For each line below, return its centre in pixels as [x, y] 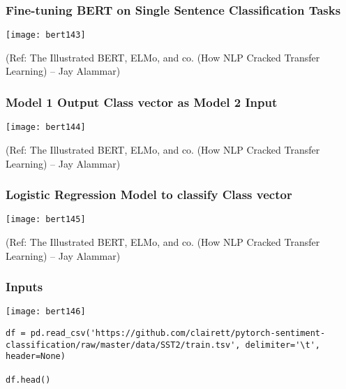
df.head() [28, 380]
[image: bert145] [46, 220]
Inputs [24, 287]
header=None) [36, 357]
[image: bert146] [46, 312]
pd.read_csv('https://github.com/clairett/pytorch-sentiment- [178, 333]
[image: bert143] [46, 35]
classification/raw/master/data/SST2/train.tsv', [123, 345]
